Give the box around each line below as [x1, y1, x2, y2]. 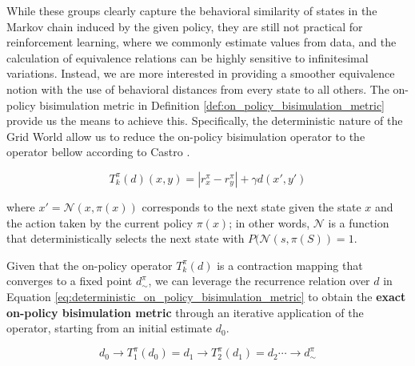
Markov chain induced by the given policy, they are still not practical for [6, 18, 363, 34]
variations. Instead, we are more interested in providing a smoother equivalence [6, 65, 395, 82]
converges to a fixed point [6, 272, 133, 289]
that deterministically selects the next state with [6, 230, 245, 247]
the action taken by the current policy [6, 214, 194, 231]
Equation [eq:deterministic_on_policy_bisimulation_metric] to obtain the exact [6, 288, 406, 304]
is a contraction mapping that [217, 256, 363, 273]
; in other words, [229, 214, 310, 231]
